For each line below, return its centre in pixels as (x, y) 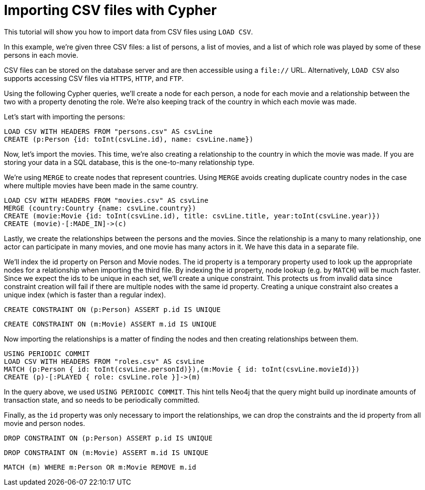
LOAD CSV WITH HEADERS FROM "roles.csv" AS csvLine (104, 361)
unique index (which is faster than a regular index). (85, 294)
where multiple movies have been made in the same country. (101, 185)
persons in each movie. (41, 55)
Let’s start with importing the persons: (65, 116)
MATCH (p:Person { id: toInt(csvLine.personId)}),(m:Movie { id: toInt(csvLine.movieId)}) (182, 369)
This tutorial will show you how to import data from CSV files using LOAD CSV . (129, 32)
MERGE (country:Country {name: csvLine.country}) (100, 208)
